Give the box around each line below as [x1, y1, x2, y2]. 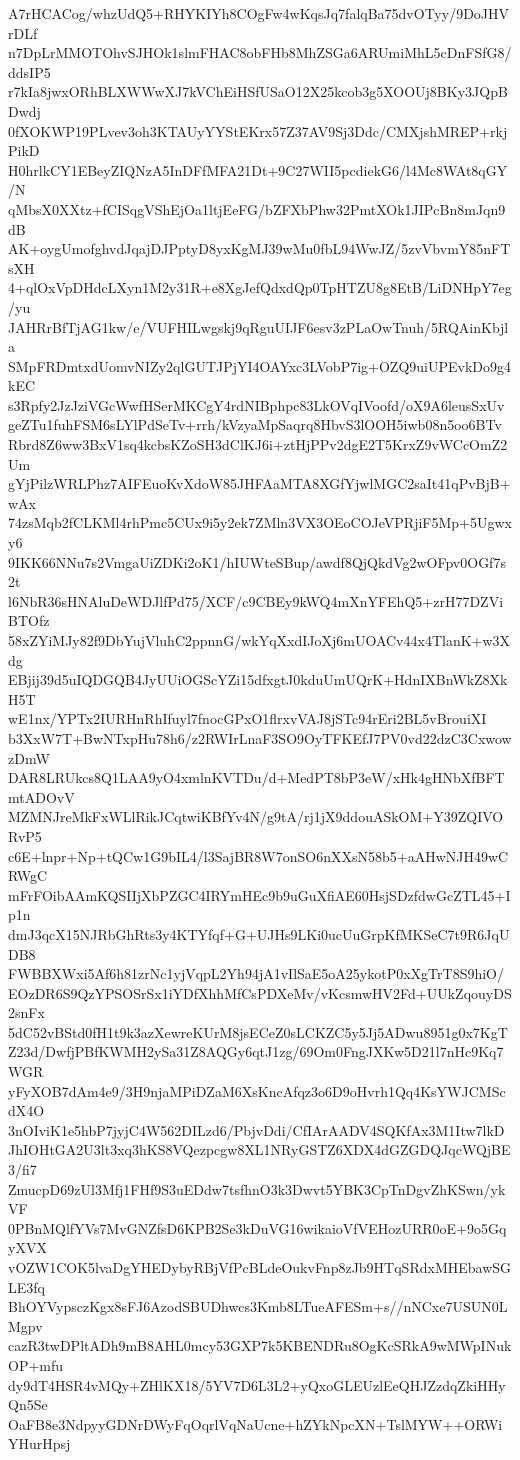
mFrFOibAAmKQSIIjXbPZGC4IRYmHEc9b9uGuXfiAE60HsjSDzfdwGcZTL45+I [8, 884, 511, 905]
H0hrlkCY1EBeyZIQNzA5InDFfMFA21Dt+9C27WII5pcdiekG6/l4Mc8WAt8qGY [8, 159, 508, 180]
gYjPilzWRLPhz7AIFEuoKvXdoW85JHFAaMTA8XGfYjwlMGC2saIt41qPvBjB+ [8, 473, 511, 494]
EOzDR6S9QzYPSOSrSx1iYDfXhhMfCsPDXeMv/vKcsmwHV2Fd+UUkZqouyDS [8, 982, 512, 1003]
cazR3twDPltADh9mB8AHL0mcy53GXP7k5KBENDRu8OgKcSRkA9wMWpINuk [8, 1335, 512, 1356]
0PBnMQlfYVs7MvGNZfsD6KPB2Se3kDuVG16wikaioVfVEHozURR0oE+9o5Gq [8, 1217, 507, 1238]
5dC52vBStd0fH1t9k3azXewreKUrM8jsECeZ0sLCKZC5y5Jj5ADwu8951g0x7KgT [8, 1021, 508, 1042]
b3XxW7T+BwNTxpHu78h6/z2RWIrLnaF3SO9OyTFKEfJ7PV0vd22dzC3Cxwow [8, 727, 512, 748]
